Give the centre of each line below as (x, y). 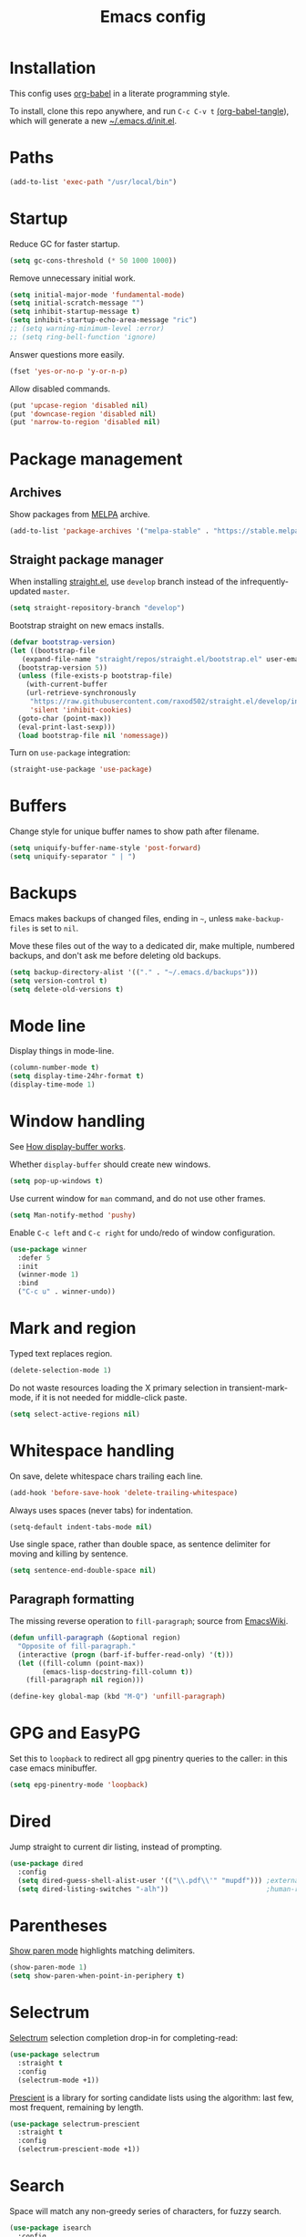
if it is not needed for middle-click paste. (111, 1397)
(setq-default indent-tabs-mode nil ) (81, 1527)
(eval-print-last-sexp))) (67, 727)
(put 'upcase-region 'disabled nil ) (79, 405)
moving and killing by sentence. (69, 1554)
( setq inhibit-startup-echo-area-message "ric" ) (103, 320)
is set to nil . (55, 928)
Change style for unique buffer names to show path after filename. (134, 831)
